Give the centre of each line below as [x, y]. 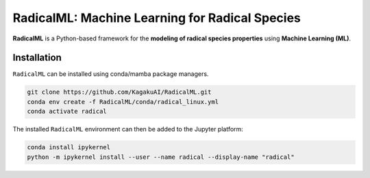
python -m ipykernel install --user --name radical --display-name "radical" [161, 157]
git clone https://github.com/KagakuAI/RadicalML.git [119, 92]
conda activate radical [67, 112]
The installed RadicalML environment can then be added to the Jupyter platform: [128, 129]
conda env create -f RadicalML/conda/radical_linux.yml [123, 102]
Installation [37, 58]
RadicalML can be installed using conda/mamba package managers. [111, 74]
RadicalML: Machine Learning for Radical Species [157, 18]
